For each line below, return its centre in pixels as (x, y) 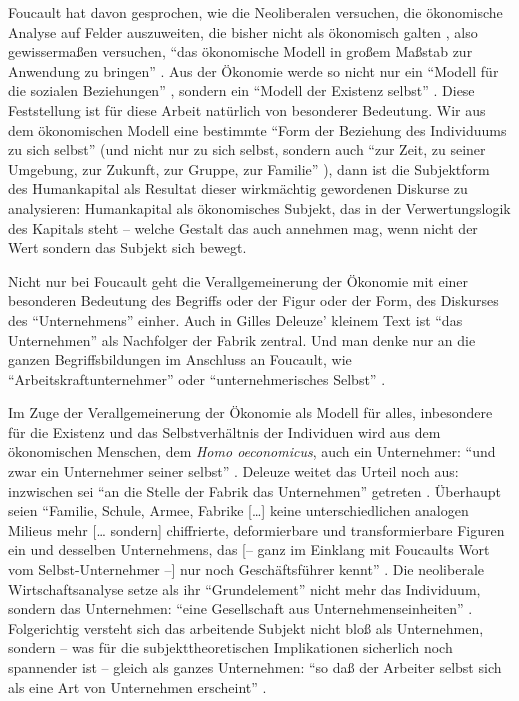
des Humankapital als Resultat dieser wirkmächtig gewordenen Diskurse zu (238, 188)
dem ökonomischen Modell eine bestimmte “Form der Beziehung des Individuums (257, 129)
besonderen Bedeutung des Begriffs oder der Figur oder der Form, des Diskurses (253, 300)
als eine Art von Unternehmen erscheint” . (137, 686)
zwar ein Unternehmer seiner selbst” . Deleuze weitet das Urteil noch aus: (233, 471)
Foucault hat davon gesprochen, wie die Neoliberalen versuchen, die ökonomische (255, 12)
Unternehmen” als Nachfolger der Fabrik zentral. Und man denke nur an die (242, 339)
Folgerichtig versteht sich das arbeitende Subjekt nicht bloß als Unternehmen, (246, 627)
